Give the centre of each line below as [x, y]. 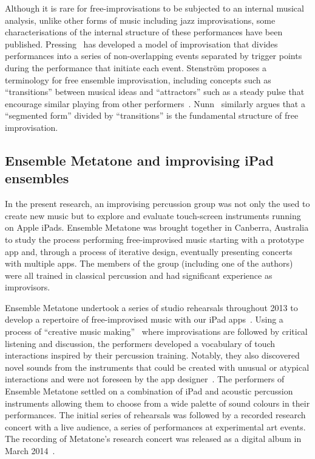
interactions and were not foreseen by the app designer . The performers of [145, 379]
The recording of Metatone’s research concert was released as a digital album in [153, 439]
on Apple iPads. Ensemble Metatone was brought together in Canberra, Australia [157, 227]
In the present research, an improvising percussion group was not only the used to [157, 204]
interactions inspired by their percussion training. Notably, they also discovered [152, 355]
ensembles [37, 178]
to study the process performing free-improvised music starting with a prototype [154, 239]
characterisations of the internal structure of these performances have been [144, 32]
